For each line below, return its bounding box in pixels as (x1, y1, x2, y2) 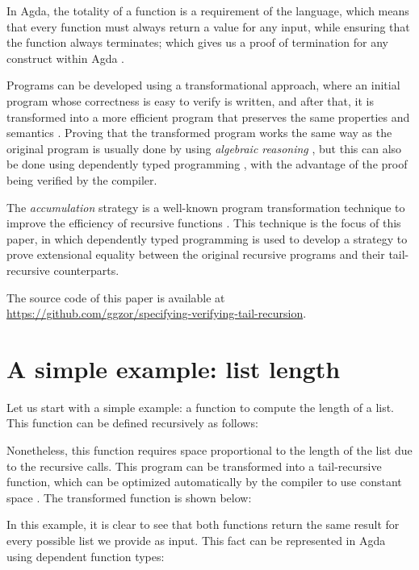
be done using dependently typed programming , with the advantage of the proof (6, 156, 408, 173)
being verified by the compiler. (6, 171, 157, 188)
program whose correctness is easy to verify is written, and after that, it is (6, 92, 374, 109)
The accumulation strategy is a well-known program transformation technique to (6, 198, 405, 215)
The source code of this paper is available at (6, 289, 225, 306)
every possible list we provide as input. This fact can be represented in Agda (6, 531, 386, 548)
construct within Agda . (6, 49, 124, 66)
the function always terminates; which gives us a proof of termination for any (6, 34, 388, 51)
